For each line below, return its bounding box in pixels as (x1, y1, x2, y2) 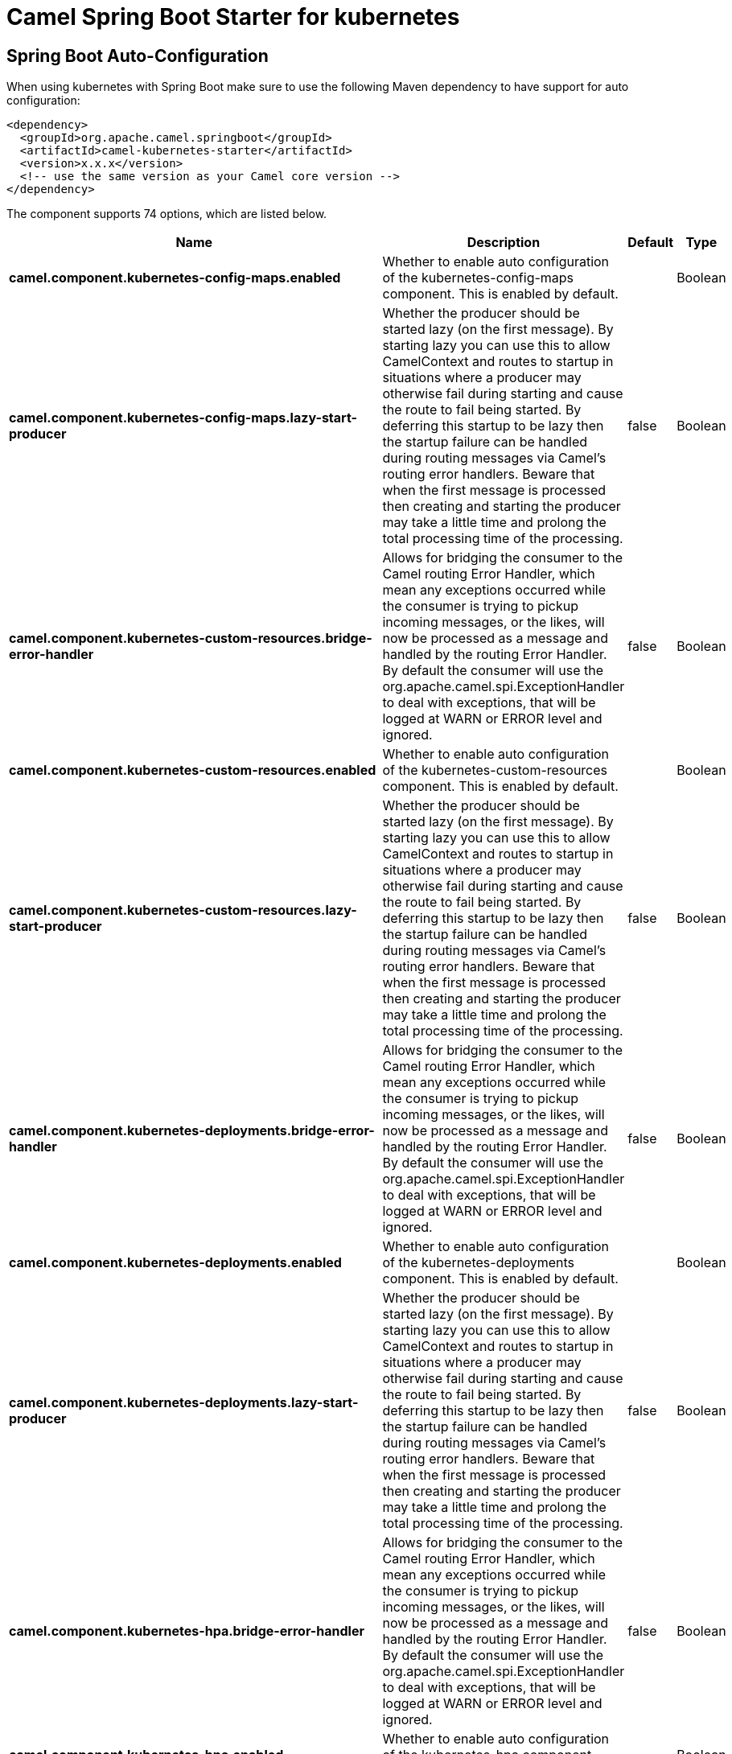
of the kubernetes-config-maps (382, 270, 574, 286)
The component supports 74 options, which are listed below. (6, 207, 327, 221)
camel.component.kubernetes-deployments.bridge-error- (9, 1122, 375, 1139)
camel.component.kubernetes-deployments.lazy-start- (9, 1394, 359, 1411)
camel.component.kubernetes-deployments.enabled (9, 1254, 342, 1271)
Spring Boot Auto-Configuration (6, 45, 269, 66)
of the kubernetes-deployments (382, 1254, 575, 1271)
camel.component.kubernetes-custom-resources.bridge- (9, 630, 372, 647)
